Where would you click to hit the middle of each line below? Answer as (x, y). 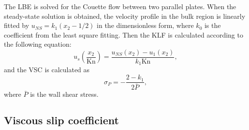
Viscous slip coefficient (61, 120)
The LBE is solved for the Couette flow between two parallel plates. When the (120, 6)
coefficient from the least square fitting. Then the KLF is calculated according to (124, 34)
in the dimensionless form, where (145, 25)
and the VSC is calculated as (47, 70)
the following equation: (38, 44)
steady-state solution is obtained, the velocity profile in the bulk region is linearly (125, 16)
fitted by (17, 25)
